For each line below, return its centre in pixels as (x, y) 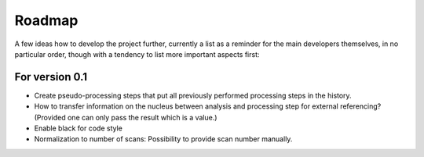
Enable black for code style (79, 128)
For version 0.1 (51, 77)
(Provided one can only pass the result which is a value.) (126, 117)
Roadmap (46, 20)
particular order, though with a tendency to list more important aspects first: (137, 54)
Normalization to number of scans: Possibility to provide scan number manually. (163, 139)
